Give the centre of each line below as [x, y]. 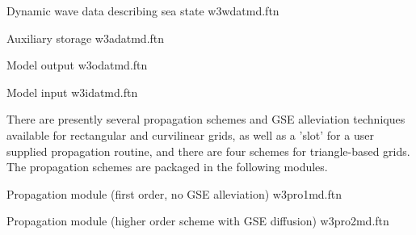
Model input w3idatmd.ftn [72, 92]
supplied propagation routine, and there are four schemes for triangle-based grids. [208, 151]
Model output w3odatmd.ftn [77, 65]
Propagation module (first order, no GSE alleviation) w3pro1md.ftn [174, 193]
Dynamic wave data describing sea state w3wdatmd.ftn [143, 10]
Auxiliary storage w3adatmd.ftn [86, 38]
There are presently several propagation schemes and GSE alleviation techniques [206, 119]
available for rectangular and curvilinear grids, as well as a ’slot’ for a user [190, 134]
